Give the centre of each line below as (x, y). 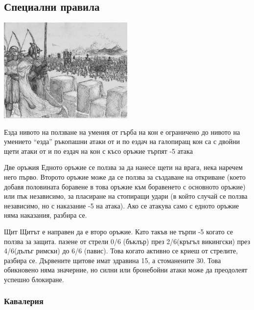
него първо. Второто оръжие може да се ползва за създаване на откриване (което (125, 177)
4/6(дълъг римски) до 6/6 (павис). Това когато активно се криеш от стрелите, (121, 251)
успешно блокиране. (34, 279)
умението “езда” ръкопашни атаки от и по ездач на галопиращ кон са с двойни (122, 141)
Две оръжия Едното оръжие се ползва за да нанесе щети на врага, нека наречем (123, 167)
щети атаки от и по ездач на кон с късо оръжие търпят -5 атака (98, 151)
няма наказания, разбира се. (46, 215)
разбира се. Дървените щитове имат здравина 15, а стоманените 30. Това (113, 260)
